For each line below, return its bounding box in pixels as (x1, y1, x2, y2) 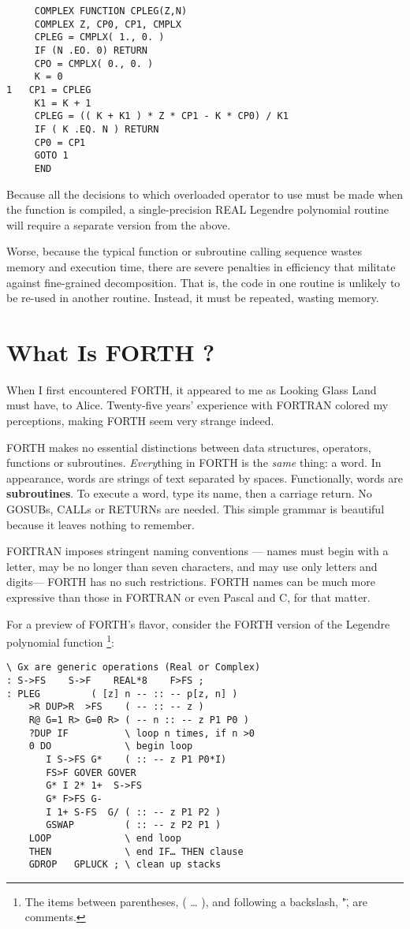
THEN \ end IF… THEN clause (28, 845, 244, 857)
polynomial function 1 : (6, 632, 114, 650)
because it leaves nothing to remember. (6, 516, 195, 532)
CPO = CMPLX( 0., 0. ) (34, 58, 154, 69)
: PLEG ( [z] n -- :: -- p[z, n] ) (6, 688, 238, 700)
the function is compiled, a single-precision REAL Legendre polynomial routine (6, 201, 389, 218)
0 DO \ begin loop (28, 741, 193, 752)
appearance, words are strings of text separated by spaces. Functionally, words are (6, 469, 404, 486)
